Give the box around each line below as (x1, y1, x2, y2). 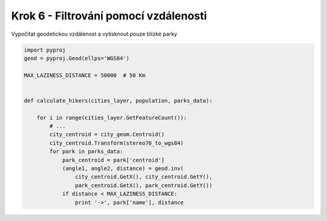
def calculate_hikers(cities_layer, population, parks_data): (24, 97, 213, 104)
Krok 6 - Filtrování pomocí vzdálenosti (11, 9, 207, 22)
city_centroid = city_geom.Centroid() (49, 131, 165, 138)
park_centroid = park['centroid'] (62, 156, 165, 163)
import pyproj (24, 46, 66, 53)
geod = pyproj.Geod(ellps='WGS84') (24, 54, 130, 62)
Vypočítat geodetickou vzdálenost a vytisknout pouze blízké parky (11, 30, 177, 38)
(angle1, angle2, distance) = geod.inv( (62, 165, 184, 172)
